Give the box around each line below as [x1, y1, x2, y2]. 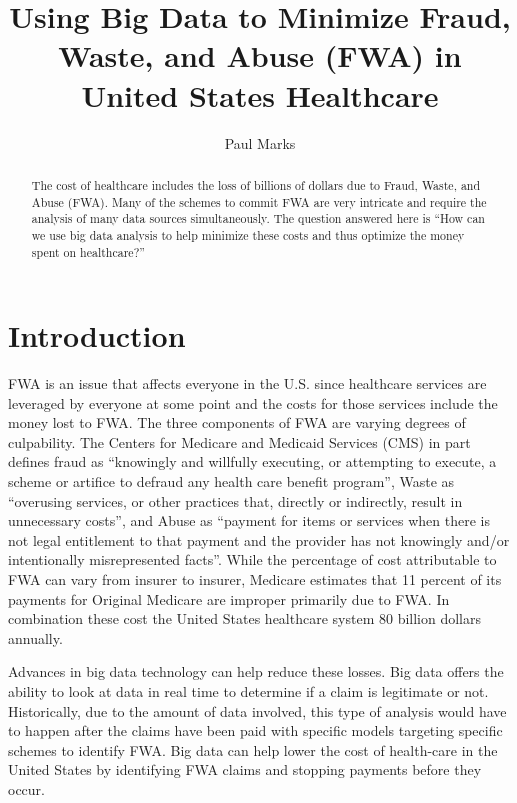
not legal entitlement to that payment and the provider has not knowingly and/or [8, 529, 510, 550]
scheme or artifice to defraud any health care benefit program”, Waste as [8, 471, 455, 492]
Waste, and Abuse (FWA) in [58, 35, 462, 76]
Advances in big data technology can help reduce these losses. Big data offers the [8, 661, 504, 682]
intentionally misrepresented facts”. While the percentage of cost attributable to [8, 549, 497, 570]
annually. [8, 627, 63, 648]
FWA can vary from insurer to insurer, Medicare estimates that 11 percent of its [8, 569, 502, 590]
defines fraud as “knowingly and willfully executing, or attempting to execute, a [8, 451, 497, 472]
